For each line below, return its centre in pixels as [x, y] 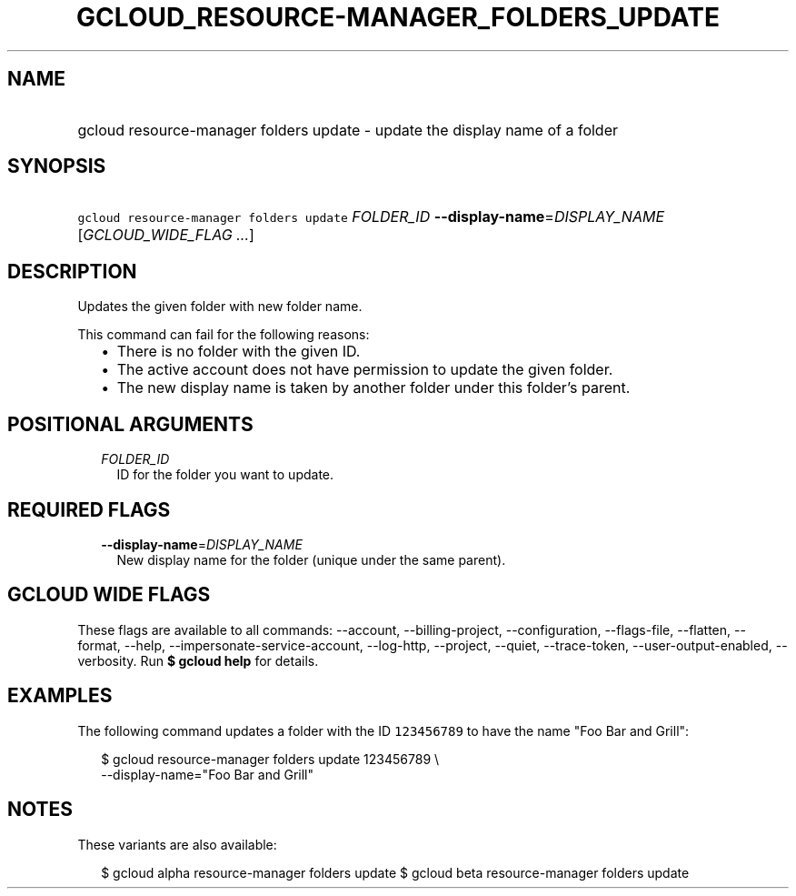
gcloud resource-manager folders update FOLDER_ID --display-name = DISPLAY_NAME [371, 217]
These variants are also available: [177, 844]
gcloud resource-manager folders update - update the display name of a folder [348, 130]
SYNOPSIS [57, 166]
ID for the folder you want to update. [225, 475]
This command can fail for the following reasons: [224, 335]
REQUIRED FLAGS [89, 509]
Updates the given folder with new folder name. [220, 307]
